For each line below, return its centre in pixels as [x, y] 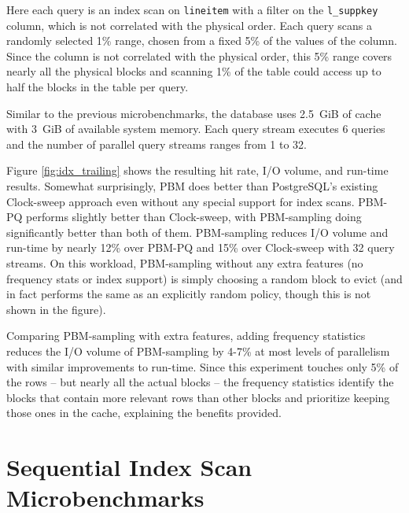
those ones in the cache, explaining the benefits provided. [144, 413]
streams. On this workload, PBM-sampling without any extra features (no [185, 262]
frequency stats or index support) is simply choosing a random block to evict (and [204, 278]
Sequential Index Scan [129, 467]
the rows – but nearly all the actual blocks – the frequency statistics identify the [200, 382]
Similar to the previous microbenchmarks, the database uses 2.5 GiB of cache [194, 113]
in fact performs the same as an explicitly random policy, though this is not [189, 294]
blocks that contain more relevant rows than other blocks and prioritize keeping [198, 397]
